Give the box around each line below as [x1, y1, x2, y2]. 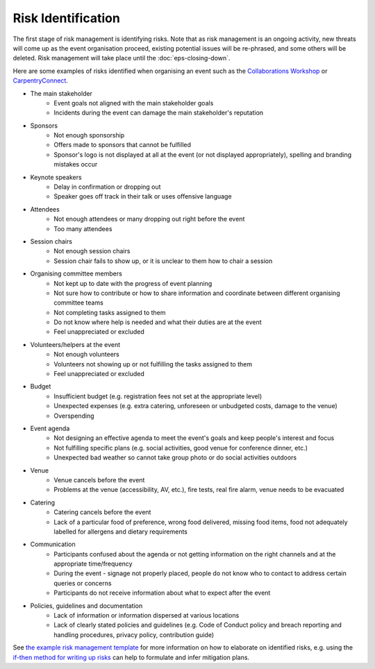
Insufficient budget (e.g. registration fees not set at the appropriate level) [53, 392, 262, 400]
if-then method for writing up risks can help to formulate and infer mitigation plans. [12, 653, 250, 661]
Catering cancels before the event [53, 508, 151, 516]
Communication [30, 540, 76, 548]
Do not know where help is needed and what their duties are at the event [53, 318, 262, 326]
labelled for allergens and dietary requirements [53, 527, 187, 536]
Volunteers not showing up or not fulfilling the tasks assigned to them [53, 359, 253, 368]
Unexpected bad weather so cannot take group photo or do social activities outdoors [53, 453, 297, 461]
